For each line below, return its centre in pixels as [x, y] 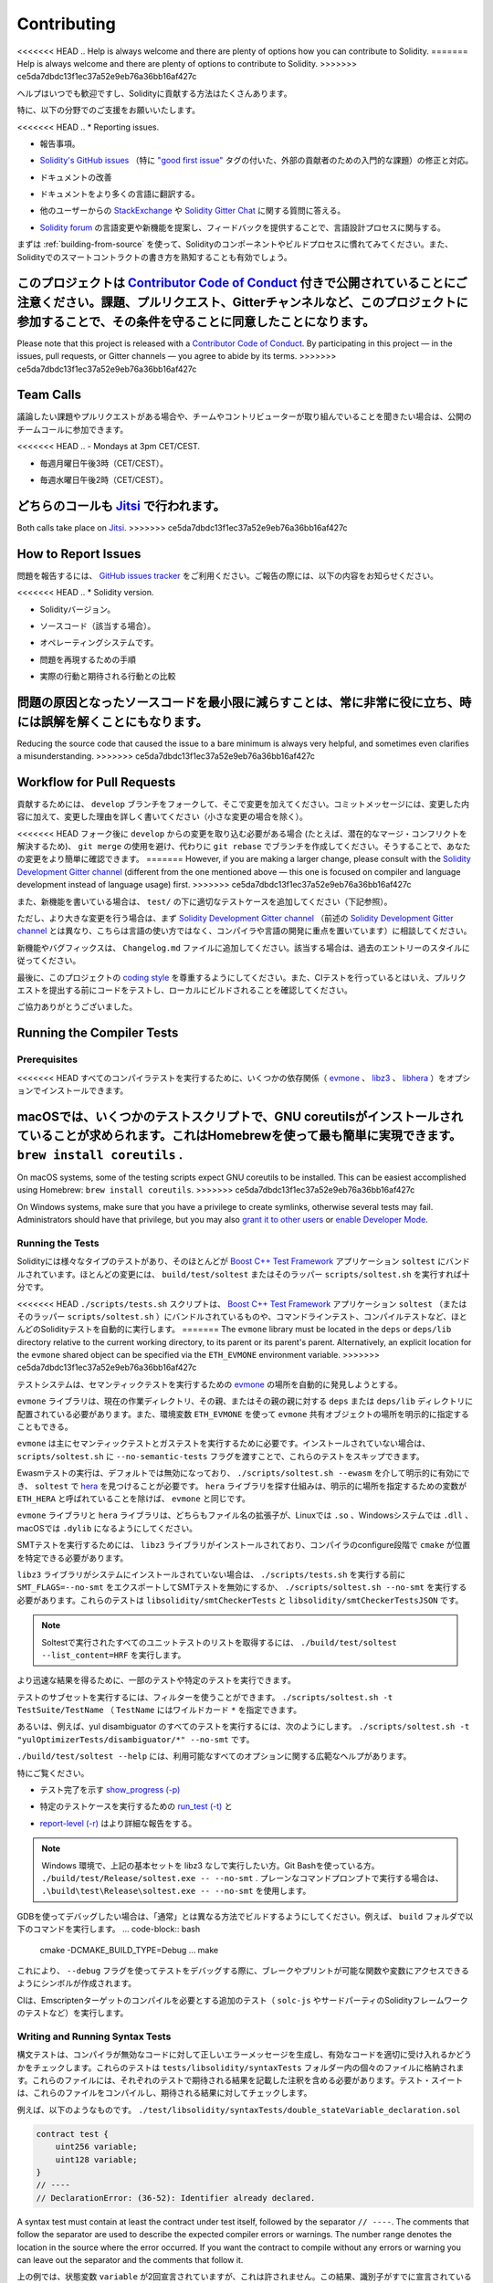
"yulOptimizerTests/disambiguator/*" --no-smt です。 [136, 1739]
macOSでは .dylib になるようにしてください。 [107, 1528]
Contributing [66, 24]
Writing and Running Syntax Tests [94, 2036]
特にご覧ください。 [53, 1773]
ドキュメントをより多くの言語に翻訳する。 [120, 194]
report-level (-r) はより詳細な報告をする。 [118, 1823]
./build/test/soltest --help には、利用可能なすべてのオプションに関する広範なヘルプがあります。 [214, 1756]
